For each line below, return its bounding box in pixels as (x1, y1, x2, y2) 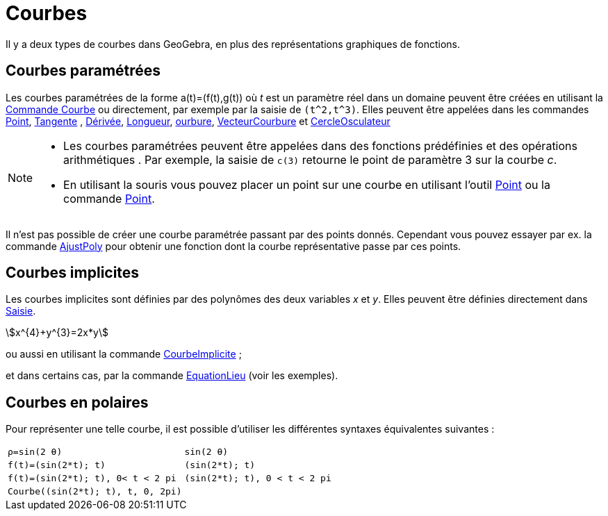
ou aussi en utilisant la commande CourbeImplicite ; (6, 348, 242, 360)
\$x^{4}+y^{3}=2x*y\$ (6, 326, 108, 339)
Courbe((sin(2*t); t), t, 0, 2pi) (8, 486, 182, 497)
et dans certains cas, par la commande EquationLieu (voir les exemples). (6, 369, 338, 382)
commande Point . (63, 191, 155, 206)
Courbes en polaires (6, 393, 149, 411)
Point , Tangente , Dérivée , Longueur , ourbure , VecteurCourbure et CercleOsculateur (6, 115, 391, 127)
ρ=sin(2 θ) (8, 447, 63, 458)
